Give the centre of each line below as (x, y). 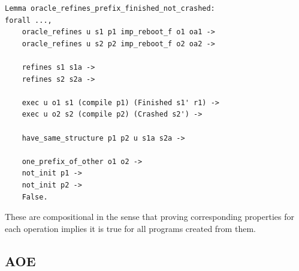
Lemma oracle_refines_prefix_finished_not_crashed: (110, 8)
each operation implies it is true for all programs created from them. (130, 228)
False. (35, 197)
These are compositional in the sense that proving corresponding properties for (149, 217)
